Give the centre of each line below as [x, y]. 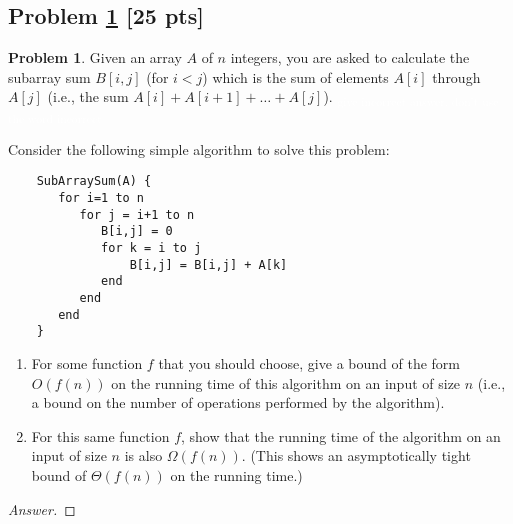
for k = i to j [151, 248]
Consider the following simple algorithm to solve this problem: [199, 148]
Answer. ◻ [42, 508]
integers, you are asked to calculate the [350, 57]
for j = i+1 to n [137, 214]
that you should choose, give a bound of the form [309, 363]
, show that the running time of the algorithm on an [341, 435]
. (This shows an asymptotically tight [356, 455]
